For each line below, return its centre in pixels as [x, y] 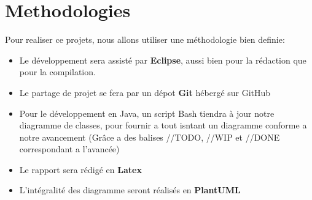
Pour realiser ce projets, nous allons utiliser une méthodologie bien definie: [145, 39]
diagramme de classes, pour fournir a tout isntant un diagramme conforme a [163, 125]
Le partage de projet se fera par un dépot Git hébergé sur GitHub [145, 92]
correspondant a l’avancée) [69, 149]
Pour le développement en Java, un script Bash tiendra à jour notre [147, 113]
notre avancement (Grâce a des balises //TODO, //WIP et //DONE [150, 137]
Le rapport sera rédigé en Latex [80, 169]
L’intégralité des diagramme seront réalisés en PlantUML [130, 190]
